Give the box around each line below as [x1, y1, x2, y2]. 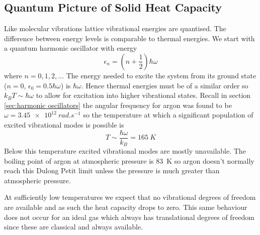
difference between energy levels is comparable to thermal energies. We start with [4, 33, 255, 43]
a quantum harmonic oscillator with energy [4, 43, 137, 53]
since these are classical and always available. [4, 221, 143, 232]
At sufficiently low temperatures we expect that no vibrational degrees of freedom [4, 192, 256, 202]
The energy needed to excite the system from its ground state [66, 70, 256, 80]
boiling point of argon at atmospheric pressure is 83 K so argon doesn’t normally [4, 155, 254, 166]
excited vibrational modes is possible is [4, 119, 124, 130]
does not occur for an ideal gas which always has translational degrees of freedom [4, 211, 255, 222]
